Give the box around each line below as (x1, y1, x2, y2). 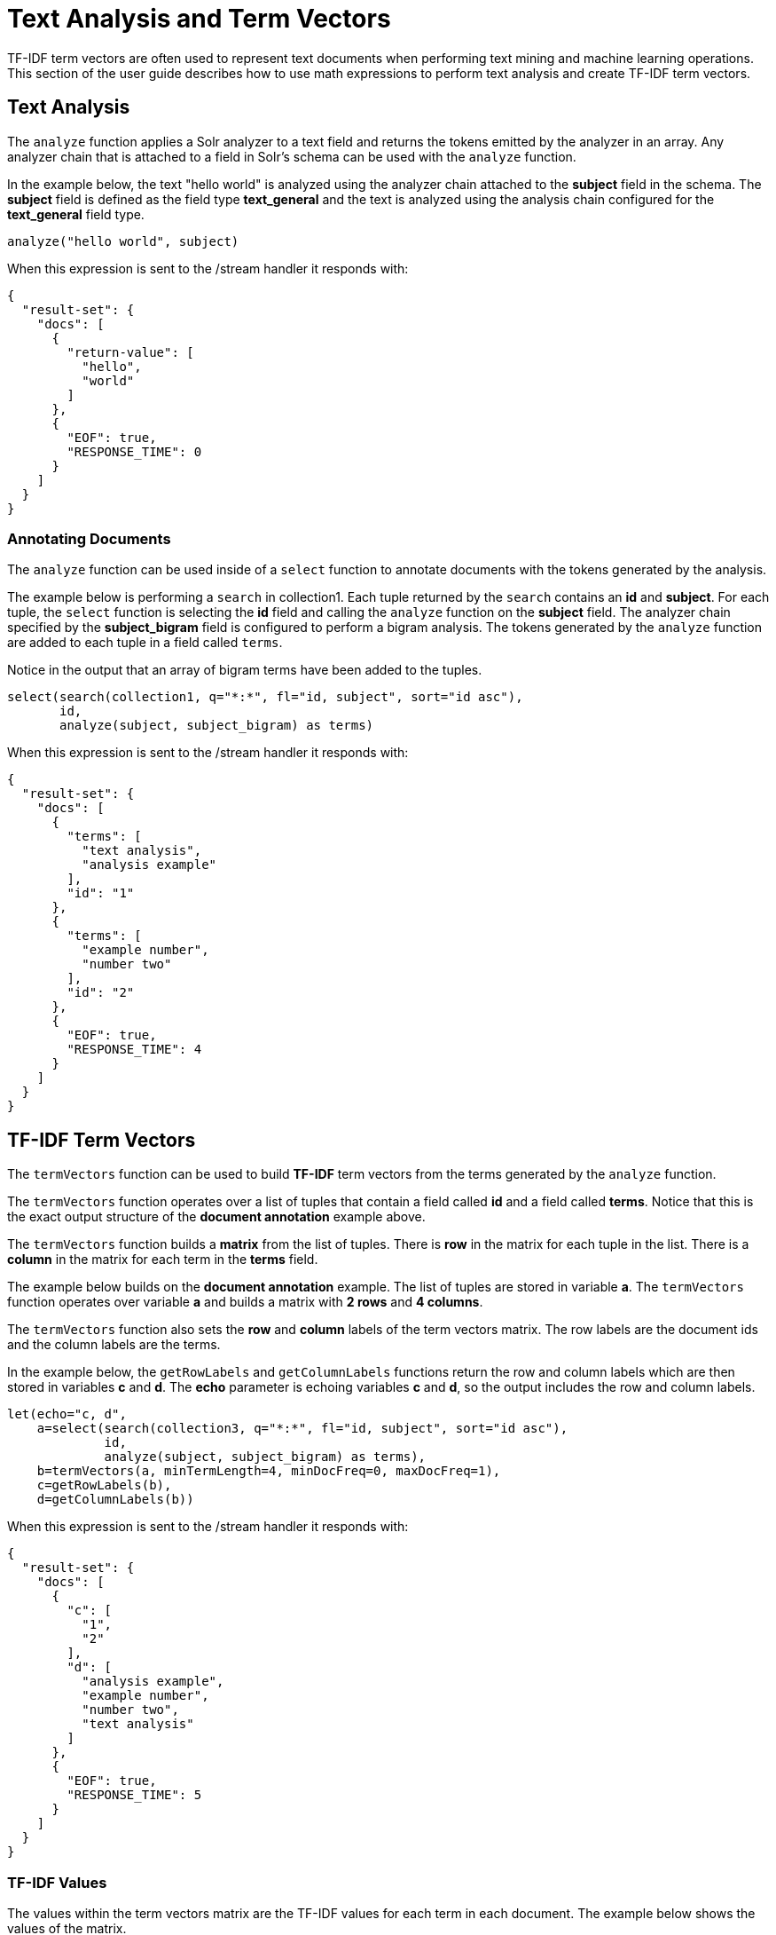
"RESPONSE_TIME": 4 (67, 1042, 202, 1057)
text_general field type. (7, 206, 145, 222)
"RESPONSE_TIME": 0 (67, 444, 202, 459)
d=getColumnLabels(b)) (36, 1492, 194, 1507)
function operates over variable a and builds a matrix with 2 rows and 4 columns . (7, 1294, 483, 1310)
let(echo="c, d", (7, 1407, 127, 1422)
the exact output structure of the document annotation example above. (7, 1209, 426, 1225)
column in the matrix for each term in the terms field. (7, 1252, 318, 1268)
